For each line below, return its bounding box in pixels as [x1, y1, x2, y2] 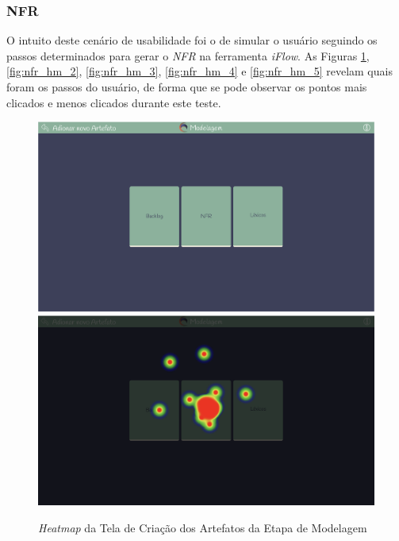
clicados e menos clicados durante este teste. [6, 94, 221, 110]
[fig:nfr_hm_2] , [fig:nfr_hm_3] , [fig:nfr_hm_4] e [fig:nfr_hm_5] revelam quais [6, 63, 393, 79]
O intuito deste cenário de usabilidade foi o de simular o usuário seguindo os [6, 32, 378, 48]
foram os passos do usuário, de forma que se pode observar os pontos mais [6, 79, 367, 95]
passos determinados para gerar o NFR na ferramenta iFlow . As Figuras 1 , [6, 47, 370, 64]
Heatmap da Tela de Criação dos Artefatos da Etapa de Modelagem [38, 519, 367, 535]
